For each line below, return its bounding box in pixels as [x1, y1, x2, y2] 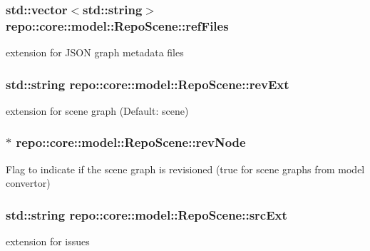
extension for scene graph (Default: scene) [6, 103, 189, 118]
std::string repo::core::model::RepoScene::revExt [6, 75, 289, 93]
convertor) [6, 175, 51, 190]
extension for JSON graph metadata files [6, 45, 184, 60]
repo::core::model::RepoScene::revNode [16, 133, 246, 151]
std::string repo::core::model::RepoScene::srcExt [6, 205, 287, 223]
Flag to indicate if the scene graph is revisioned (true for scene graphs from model [6, 161, 365, 176]
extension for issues [6, 234, 90, 249]
